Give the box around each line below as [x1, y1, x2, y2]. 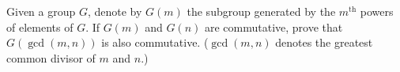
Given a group [6, 3, 76, 19]
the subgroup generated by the [187, 3, 336, 19]
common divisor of [6, 49, 96, 66]
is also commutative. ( [101, 34, 209, 51]
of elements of [6, 18, 74, 35]
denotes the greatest [275, 34, 373, 51]
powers [360, 3, 394, 19]
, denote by [87, 3, 142, 19]
